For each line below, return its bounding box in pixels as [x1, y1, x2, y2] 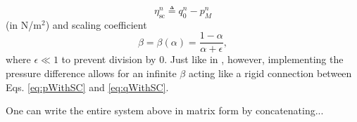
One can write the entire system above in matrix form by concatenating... [6, 103, 324, 118]
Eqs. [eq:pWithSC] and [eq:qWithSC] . [6, 79, 169, 94]
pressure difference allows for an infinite [6, 66, 177, 81]
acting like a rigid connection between [188, 66, 352, 81]
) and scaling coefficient [45, 17, 147, 32]
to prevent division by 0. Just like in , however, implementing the [61, 52, 344, 67]
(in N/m [6, 17, 42, 32]
